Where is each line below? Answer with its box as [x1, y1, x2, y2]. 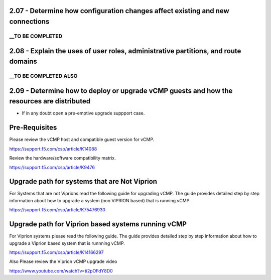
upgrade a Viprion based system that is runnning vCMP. [9, 240, 125, 246]
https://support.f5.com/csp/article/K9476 [9, 164, 95, 170]
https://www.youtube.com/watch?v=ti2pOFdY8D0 [9, 267, 113, 273]
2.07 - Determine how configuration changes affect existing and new [9, 7, 229, 15]
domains [9, 57, 37, 66]
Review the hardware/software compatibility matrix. [9, 155, 116, 161]
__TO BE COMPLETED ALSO [9, 73, 78, 80]
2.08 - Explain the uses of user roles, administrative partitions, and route [9, 47, 241, 55]
